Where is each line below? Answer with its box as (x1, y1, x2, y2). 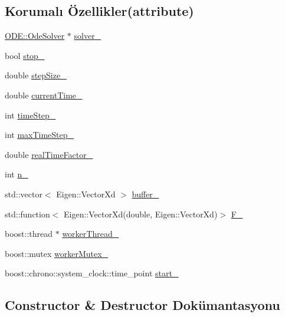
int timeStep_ (5, 108, 56, 121)
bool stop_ (5, 49, 45, 61)
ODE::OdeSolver (5, 29, 65, 42)
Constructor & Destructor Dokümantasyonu (5, 296, 280, 314)
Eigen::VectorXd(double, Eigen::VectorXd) (64, 207, 218, 220)
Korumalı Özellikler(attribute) (5, 2, 194, 20)
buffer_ (132, 187, 159, 200)
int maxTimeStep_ (5, 128, 74, 141)
